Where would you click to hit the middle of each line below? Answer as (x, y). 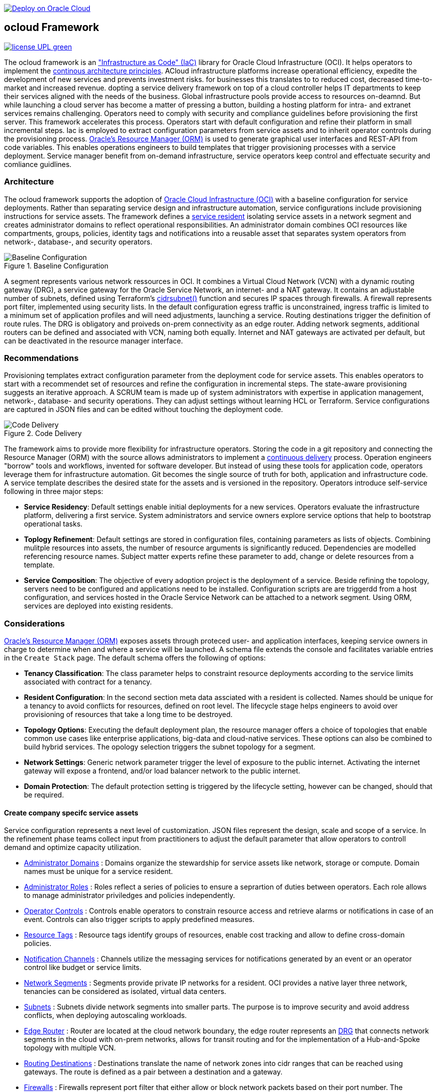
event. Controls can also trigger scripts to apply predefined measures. (139, 919)
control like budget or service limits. (83, 967)
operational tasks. (53, 524)
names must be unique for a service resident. (99, 871)
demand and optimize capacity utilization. (73, 847)
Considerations (34, 623)
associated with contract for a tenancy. (88, 682)
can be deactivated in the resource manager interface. (94, 340)
